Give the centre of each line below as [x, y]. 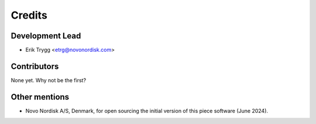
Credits [29, 15]
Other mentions [40, 97]
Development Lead [46, 36]
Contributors [35, 66]
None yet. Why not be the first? [49, 80]
